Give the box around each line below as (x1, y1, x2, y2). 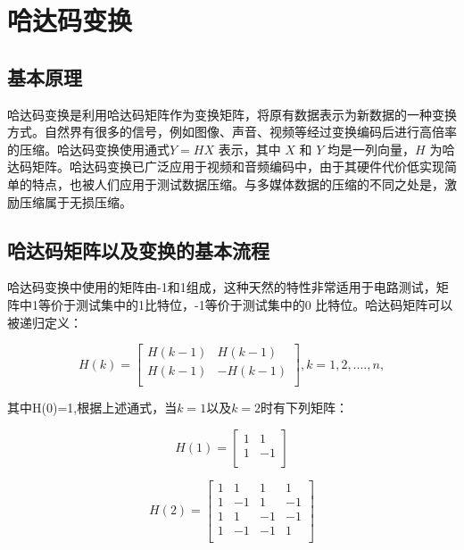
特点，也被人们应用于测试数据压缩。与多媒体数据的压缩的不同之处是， (31, 174, 444, 193)
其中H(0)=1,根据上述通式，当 (7, 398, 178, 417)
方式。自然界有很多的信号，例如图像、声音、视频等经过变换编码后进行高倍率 (7, 122, 457, 141)
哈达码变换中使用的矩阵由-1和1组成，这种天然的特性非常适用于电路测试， (7, 278, 436, 296)
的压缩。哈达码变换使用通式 (7, 139, 170, 158)
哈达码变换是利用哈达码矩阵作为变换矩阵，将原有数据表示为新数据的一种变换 (7, 104, 457, 123)
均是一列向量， (327, 139, 416, 158)
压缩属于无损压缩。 (19, 192, 132, 211)
